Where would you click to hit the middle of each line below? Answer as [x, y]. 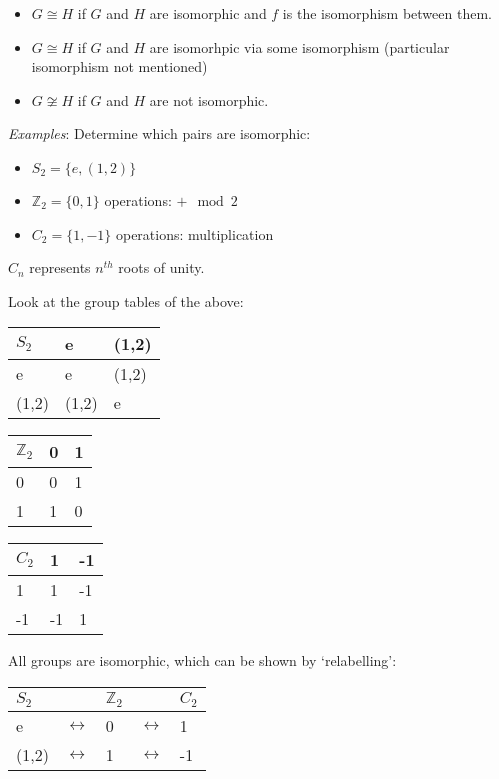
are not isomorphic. [209, 99]
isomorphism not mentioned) [119, 66]
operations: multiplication [194, 233]
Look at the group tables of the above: [126, 300]
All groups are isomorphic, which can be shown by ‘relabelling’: [202, 660]
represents [60, 267]
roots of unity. [161, 267]
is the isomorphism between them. [387, 13]
